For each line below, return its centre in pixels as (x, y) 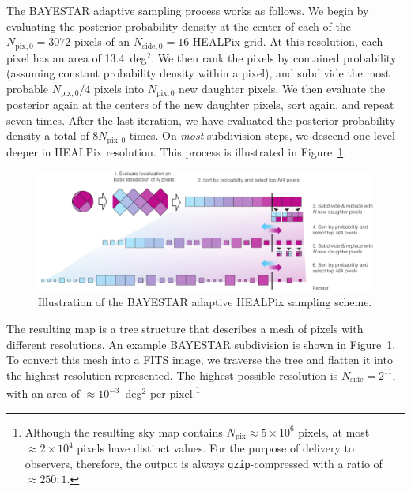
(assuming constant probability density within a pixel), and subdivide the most (198, 73)
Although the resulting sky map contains (124, 431)
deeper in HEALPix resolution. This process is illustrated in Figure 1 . (177, 151)
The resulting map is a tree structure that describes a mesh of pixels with (185, 329)
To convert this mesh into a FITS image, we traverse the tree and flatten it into (200, 360)
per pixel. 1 (175, 392)
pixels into (119, 88)
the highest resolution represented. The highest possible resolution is (172, 375)
